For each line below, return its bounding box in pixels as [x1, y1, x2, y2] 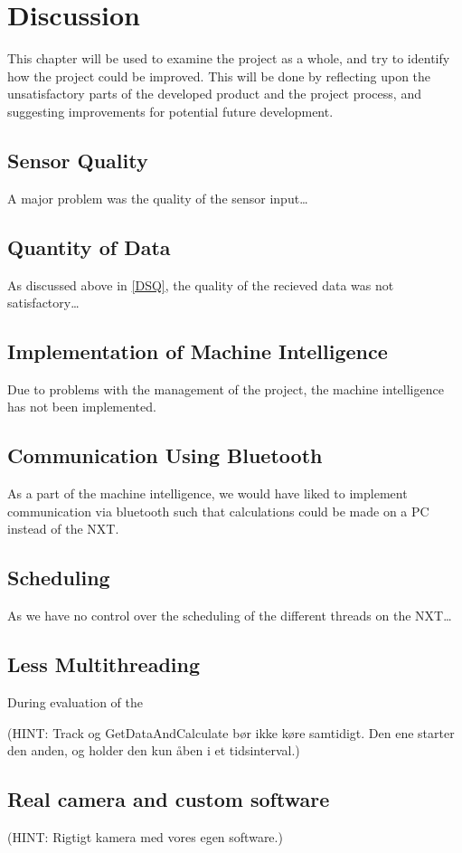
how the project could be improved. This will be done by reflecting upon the [7, 66, 431, 85]
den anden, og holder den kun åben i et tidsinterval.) [7, 741, 300, 760]
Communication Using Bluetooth [7, 441, 323, 469]
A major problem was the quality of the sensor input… [7, 188, 308, 207]
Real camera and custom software [7, 785, 330, 813]
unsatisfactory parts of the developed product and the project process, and [7, 84, 421, 103]
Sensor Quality [7, 146, 148, 174]
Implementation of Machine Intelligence [7, 337, 388, 365]
